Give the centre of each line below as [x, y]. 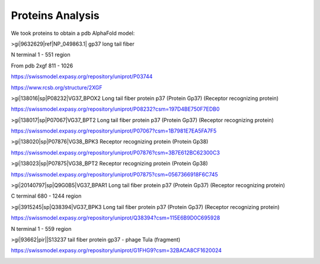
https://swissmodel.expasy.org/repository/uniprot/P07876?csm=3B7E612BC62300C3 [116, 152]
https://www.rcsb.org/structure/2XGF [57, 87]
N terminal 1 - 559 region [41, 228]
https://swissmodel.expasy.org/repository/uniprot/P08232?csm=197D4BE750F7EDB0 [115, 109]
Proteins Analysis [55, 15]
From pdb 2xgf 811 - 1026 [42, 66]
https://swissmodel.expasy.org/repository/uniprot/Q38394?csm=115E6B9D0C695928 [116, 218]
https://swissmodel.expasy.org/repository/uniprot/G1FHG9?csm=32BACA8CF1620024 [116, 250]
